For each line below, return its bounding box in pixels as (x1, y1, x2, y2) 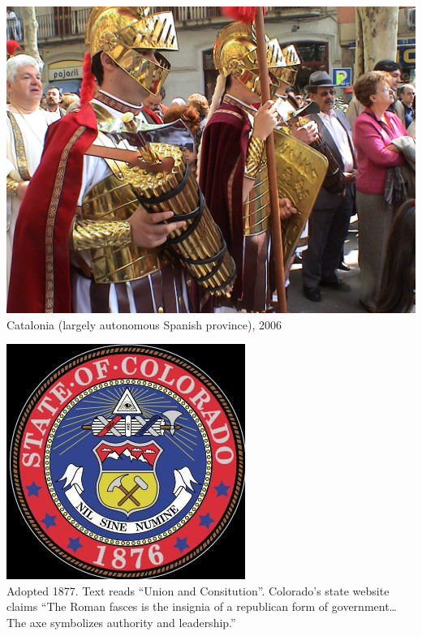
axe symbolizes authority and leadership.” (29, 613, 236, 630)
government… (331, 598, 397, 615)
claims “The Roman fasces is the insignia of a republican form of (6, 598, 329, 615)
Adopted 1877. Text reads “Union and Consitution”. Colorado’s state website (6, 582, 390, 599)
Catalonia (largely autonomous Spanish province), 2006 (6, 316, 282, 333)
